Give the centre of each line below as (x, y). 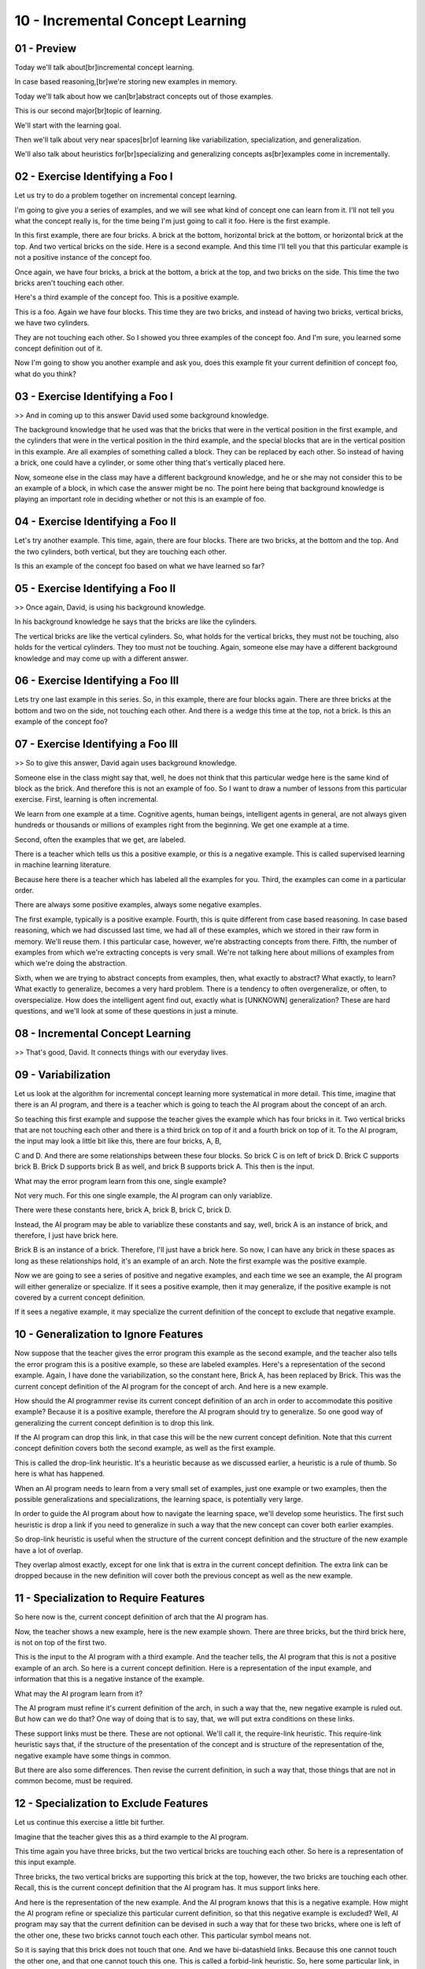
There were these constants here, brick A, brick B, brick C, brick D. (123, 1210)
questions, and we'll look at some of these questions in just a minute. (126, 1010)
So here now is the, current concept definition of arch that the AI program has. (142, 1617)
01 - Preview (46, 48)
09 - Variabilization (63, 1075)
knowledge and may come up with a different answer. (102, 658)
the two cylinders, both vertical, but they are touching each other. (121, 551)
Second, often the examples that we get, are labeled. (100, 840)
